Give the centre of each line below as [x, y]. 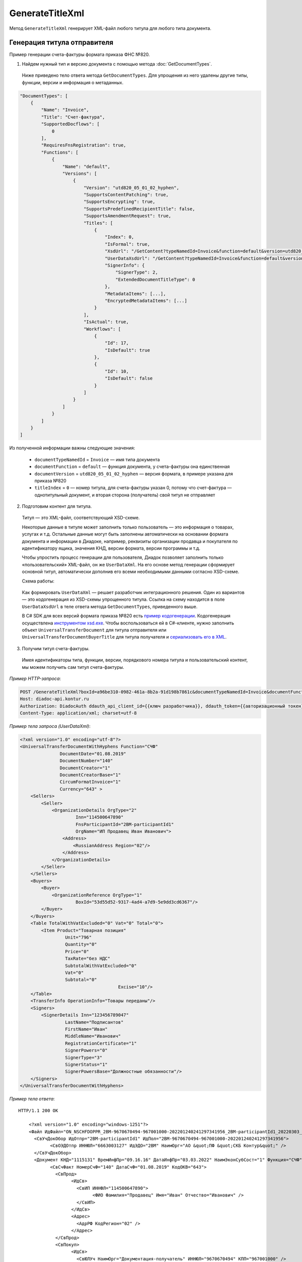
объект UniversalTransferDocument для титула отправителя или [94, 630]
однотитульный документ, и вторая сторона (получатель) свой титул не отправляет [125, 495]
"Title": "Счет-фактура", [73, 117]
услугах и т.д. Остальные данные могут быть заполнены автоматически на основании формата [125, 534]
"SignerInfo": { [125, 265]
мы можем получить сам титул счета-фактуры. [73, 667]
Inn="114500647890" [100, 817]
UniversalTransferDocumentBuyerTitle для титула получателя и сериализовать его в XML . [124, 637]
